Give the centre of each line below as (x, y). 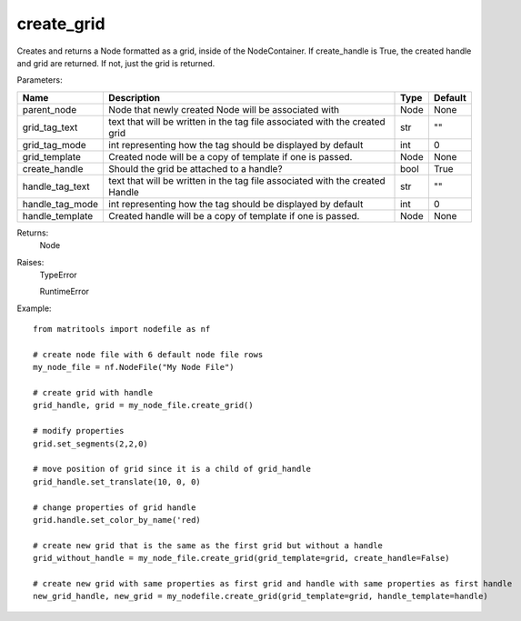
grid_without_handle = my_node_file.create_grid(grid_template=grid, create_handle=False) (241, 558)
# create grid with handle (93, 393)
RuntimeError (65, 292)
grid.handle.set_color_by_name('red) (117, 520)
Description (135, 97)
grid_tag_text (50, 127)
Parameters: (40, 80)
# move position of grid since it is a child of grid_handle (172, 469)
